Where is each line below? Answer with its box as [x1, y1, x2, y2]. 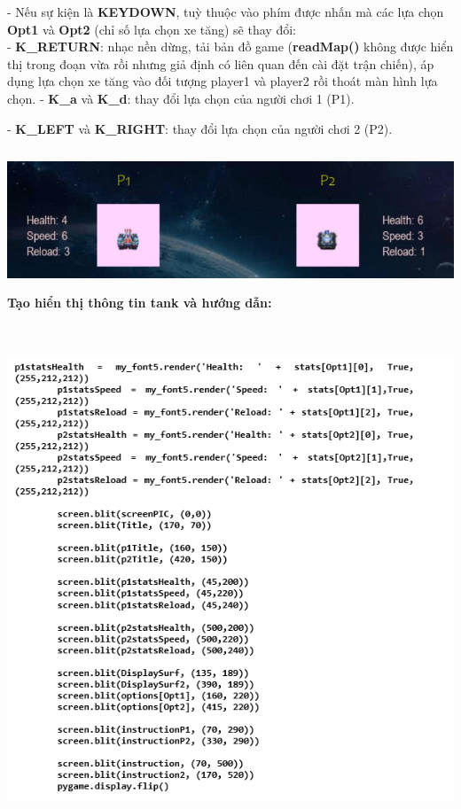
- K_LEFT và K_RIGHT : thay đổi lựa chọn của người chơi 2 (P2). [7, 119, 393, 137]
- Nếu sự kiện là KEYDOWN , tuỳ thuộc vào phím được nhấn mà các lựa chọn [7, 3, 444, 20]
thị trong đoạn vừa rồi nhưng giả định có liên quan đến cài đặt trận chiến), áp [7, 54, 434, 73]
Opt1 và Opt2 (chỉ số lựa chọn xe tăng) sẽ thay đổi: [7, 19, 296, 38]
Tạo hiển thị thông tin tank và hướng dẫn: [7, 293, 272, 312]
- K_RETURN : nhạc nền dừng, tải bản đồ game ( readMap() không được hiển [7, 37, 454, 56]
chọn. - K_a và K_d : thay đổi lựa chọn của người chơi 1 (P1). [7, 89, 355, 107]
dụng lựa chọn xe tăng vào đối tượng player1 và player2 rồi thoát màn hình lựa [7, 72, 438, 90]
